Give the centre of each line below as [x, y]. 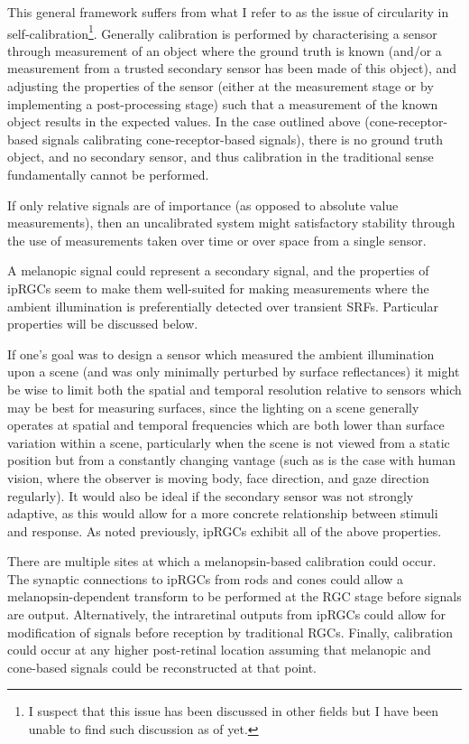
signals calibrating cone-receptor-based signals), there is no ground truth [243, 139]
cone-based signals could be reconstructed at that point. [162, 667]
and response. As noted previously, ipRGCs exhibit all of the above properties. [225, 530]
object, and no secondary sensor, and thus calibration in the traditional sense [221, 157]
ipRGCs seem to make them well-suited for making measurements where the [218, 288]
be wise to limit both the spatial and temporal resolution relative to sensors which [234, 389]
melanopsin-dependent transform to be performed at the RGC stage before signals [234, 596]
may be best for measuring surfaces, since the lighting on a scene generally [213, 407]
